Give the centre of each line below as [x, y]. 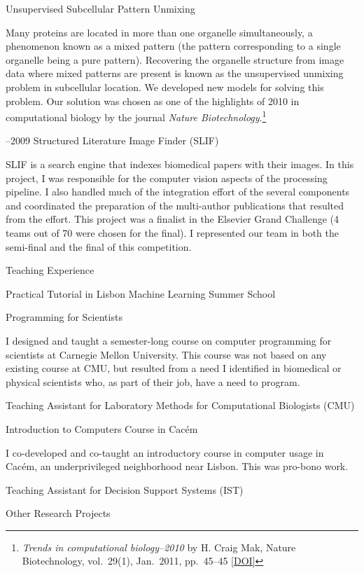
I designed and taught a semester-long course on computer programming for [169, 340]
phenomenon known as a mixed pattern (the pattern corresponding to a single [173, 46]
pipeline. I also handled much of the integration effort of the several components [178, 192]
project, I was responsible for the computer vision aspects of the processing [167, 178]
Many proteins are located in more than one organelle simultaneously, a [159, 32]
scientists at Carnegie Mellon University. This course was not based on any [166, 354]
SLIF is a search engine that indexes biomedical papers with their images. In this [180, 164]
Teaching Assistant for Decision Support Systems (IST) [125, 489]
